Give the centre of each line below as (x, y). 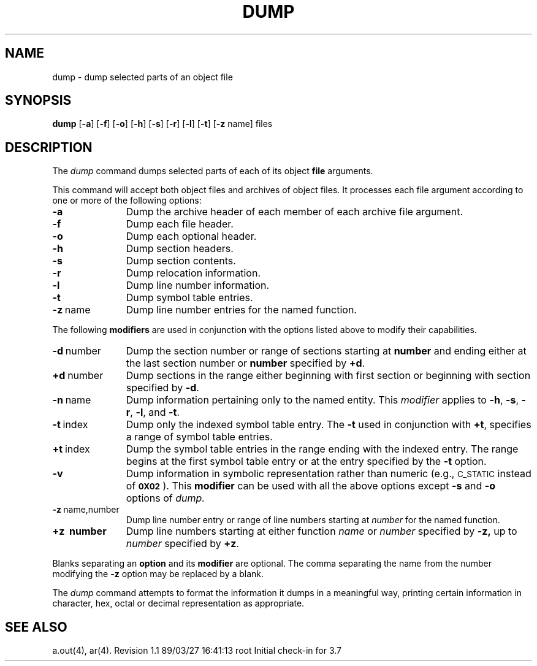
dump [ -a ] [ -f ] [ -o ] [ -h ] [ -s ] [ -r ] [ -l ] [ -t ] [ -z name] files (162, 124)
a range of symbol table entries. (199, 437)
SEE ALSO (36, 627)
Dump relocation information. (193, 273)
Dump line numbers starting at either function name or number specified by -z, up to (322, 531)
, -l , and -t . (155, 412)
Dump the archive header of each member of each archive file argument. (294, 212)
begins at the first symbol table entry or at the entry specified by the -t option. (306, 461)
